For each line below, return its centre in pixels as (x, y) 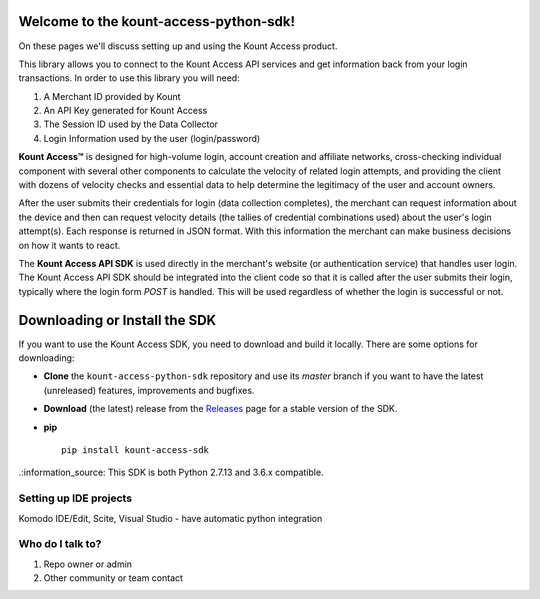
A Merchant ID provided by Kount (112, 96)
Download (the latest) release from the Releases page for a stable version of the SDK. (220, 409)
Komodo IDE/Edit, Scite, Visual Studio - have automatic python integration (170, 518)
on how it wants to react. (69, 245)
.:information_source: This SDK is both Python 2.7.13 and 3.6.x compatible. (171, 472)
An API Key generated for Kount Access (125, 111)
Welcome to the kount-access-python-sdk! (156, 21)
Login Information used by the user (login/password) (152, 138)
